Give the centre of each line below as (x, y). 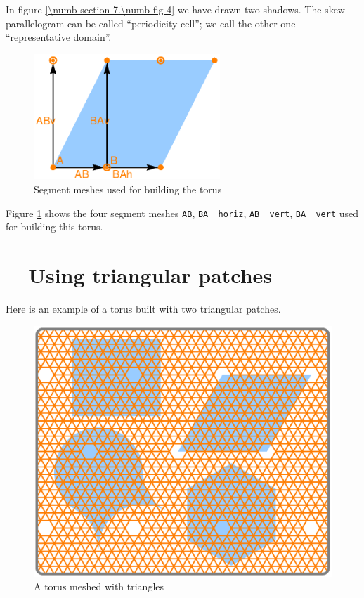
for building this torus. (54, 227)
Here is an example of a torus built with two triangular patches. (143, 308)
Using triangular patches (150, 275)
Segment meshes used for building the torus (128, 189)
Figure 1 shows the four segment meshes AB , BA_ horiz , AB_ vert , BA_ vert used (182, 213)
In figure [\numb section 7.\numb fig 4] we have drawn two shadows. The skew (175, 9)
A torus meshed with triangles (99, 586)
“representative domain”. (59, 37)
